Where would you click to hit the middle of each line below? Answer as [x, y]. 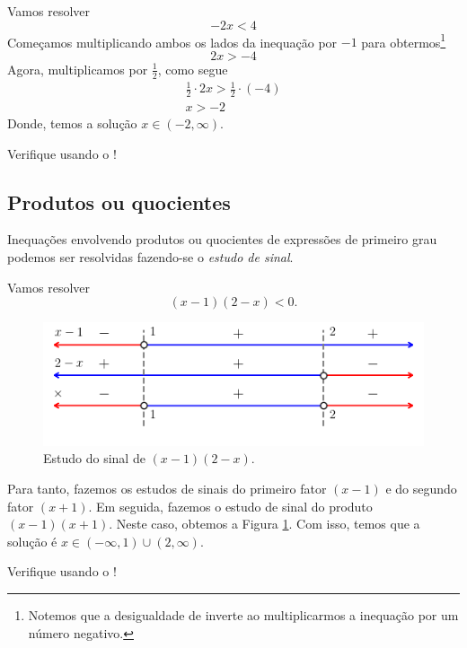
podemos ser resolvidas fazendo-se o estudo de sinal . [150, 257]
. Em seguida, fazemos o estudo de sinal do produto [230, 506]
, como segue [193, 69]
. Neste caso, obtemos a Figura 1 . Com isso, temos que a [264, 524]
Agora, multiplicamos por [78, 69]
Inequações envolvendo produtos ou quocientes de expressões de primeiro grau [222, 239]
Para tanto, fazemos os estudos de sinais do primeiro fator [167, 489]
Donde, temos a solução [72, 123]
